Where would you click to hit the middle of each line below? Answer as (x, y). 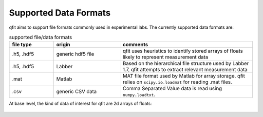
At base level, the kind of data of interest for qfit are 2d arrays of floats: (80, 104)
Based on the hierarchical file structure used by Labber (186, 63)
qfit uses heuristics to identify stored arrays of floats (183, 51)
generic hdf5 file (75, 54)
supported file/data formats (41, 38)
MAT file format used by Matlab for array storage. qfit (184, 76)
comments (135, 45)
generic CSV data (76, 92)
